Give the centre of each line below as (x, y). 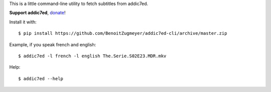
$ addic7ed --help (41, 79)
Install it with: (23, 22)
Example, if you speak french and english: (53, 44)
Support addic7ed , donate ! (37, 13)
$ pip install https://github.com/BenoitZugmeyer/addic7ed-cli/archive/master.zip (123, 33)
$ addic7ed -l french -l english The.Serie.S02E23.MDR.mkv (92, 56)
